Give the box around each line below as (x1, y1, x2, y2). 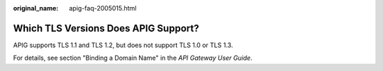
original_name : (13, 4, 59, 12)
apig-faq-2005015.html (69, 4, 137, 12)
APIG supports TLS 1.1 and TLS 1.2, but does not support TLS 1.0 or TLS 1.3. (13, 41, 233, 49)
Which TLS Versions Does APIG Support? (13, 22, 199, 34)
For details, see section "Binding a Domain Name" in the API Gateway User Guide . (13, 53, 253, 63)
